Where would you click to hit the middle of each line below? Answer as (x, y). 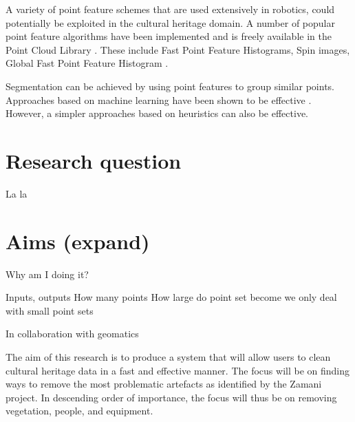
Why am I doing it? (47, 274)
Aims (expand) (78, 241)
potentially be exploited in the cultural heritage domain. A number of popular (170, 22)
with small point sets (50, 310)
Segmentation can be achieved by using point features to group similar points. (170, 86)
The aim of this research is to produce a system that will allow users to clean (168, 356)
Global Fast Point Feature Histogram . (87, 63)
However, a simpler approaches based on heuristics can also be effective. (157, 113)
